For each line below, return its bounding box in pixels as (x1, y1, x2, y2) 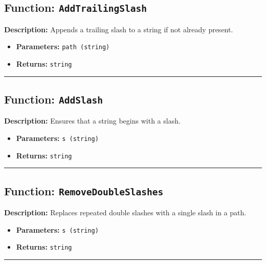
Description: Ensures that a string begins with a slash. (4, 115, 181, 126)
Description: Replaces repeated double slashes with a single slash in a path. (4, 207, 247, 218)
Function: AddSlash (4, 91, 103, 107)
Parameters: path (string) (16, 41, 110, 52)
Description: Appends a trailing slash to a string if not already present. (4, 24, 233, 34)
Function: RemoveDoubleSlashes (4, 182, 164, 198)
